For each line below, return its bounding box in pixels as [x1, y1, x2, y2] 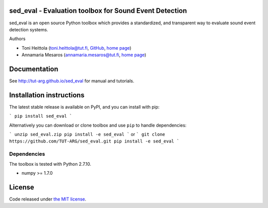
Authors [9, 36, 26, 42]
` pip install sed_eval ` [9, 113, 72, 119]
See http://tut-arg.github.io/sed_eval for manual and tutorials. [9, 77, 134, 84]
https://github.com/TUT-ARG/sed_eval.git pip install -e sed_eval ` [9, 139, 180, 144]
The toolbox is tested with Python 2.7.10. [9, 161, 91, 167]
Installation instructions [9, 91, 84, 99]
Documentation [9, 65, 59, 73]
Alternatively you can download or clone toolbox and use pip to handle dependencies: [9, 122, 187, 128]
